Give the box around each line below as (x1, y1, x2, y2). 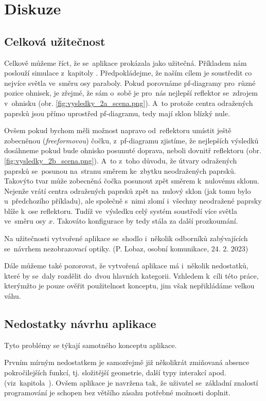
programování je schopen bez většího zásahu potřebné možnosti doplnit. (4, 387, 230, 398)
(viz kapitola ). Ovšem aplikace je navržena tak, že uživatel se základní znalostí (4, 377, 258, 388)
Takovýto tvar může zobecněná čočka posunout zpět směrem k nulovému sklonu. (4, 175, 259, 186)
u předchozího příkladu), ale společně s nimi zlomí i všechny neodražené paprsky (4, 195, 262, 206)
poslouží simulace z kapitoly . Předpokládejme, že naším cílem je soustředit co (4, 67, 252, 78)
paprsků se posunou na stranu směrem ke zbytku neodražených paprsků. (4, 165, 236, 176)
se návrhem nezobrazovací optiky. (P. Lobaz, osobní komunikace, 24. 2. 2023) (4, 243, 249, 253)
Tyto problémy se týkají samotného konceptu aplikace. (4, 339, 177, 350)
